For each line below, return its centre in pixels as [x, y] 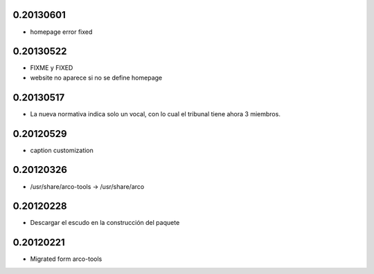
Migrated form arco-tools [66, 259]
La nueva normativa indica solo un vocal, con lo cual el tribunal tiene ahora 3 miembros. [155, 113]
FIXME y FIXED [52, 68]
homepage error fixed [61, 32]
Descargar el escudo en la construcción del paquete [105, 223]
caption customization [62, 150]
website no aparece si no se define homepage [96, 77]
